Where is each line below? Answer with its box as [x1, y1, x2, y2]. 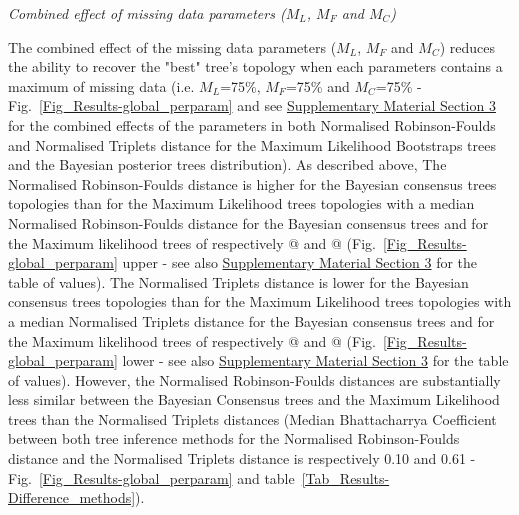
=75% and [285, 75, 350, 96]
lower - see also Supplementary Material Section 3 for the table [122, 350, 509, 371]
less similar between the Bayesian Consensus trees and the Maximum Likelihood [8, 389, 500, 410]
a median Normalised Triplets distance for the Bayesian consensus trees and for [8, 310, 495, 331]
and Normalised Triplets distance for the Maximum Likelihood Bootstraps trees [8, 134, 496, 155]
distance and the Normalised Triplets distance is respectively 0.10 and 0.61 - [8, 448, 476, 469]
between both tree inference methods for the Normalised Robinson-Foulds [8, 428, 460, 449]
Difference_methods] [8, 487, 136, 508]
